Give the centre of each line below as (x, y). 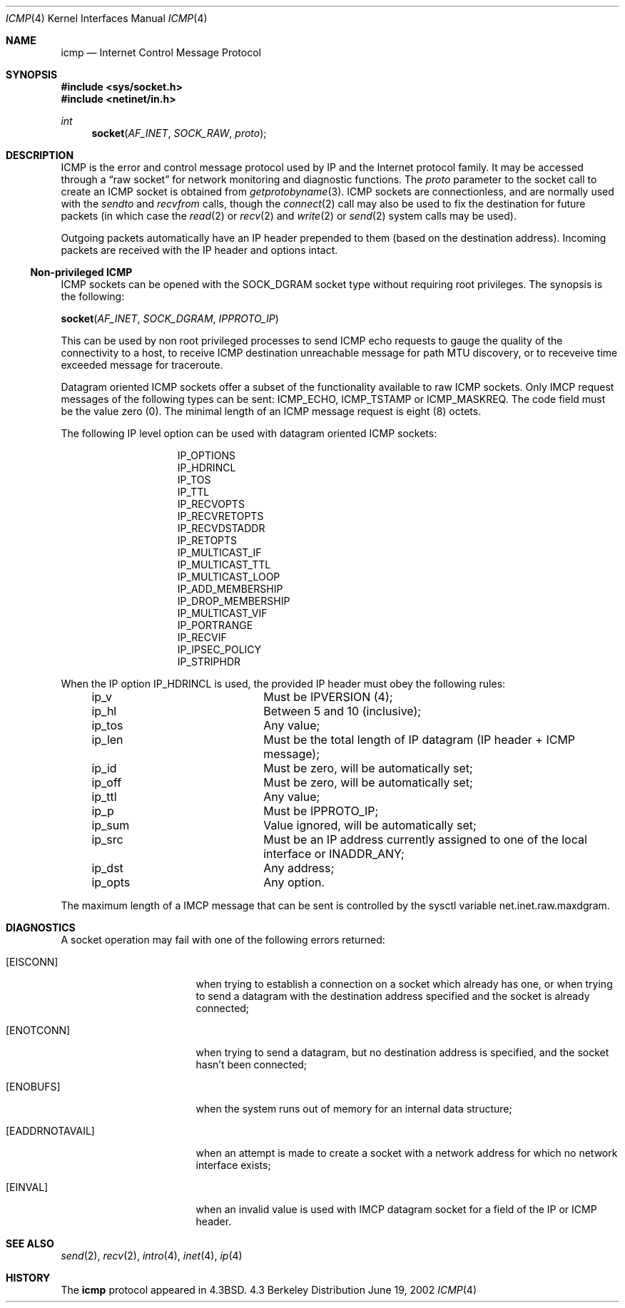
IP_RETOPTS (207, 540)
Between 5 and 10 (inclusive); (342, 711)
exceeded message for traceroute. (142, 365)
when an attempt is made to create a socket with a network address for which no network (407, 1153)
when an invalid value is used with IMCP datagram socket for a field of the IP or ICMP (396, 1209)
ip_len (107, 740)
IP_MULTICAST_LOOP (229, 577)
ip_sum (111, 825)
